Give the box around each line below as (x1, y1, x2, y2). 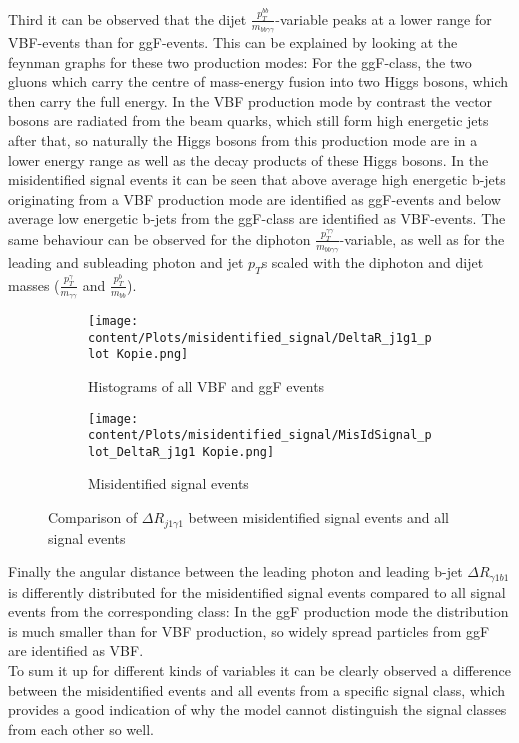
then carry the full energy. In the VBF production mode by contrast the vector (8, 90, 493, 111)
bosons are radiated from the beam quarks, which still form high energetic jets (8, 110, 489, 131)
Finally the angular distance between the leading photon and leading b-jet (8, 561, 463, 582)
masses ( (8, 274, 60, 295)
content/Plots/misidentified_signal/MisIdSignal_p (88, 428, 432, 443)
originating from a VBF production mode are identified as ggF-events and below (8, 188, 501, 209)
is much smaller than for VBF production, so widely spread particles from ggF (8, 620, 490, 641)
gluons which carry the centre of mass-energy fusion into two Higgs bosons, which (8, 71, 508, 92)
